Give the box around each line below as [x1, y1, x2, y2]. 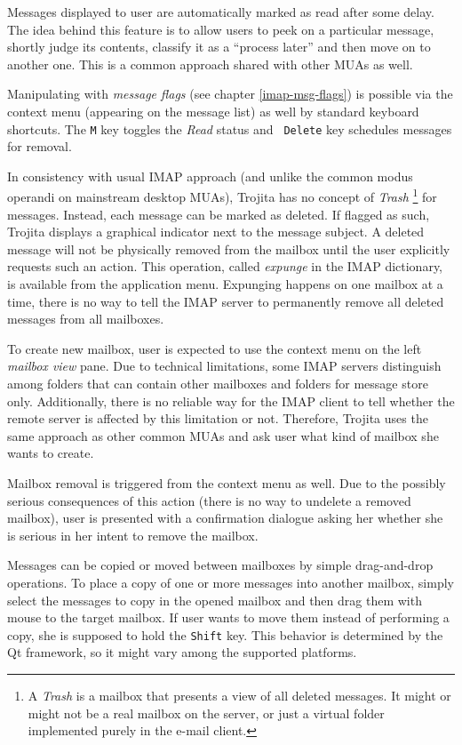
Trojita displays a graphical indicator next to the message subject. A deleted [7, 222, 425, 241]
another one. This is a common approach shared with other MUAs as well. [7, 54, 413, 73]
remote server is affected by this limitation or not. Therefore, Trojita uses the [7, 409, 428, 428]
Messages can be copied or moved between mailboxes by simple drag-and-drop [7, 556, 434, 574]
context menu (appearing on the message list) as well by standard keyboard [7, 101, 419, 120]
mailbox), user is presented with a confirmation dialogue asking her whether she [7, 509, 443, 527]
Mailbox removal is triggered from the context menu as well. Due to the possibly [7, 473, 446, 492]
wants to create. [7, 444, 94, 462]
